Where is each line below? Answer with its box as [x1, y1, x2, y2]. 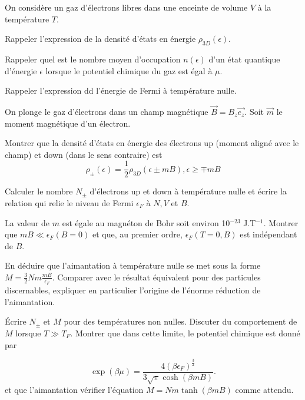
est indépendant [240, 228, 297, 240]
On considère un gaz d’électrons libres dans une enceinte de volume [5, 1, 248, 13]
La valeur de [5, 216, 50, 229]
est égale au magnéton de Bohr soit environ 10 [62, 216, 230, 229]
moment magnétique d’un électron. [5, 117, 131, 129]
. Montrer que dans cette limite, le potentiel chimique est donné [70, 327, 300, 339]
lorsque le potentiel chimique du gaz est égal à [45, 64, 213, 77]
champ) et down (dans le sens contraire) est [5, 148, 163, 160]
